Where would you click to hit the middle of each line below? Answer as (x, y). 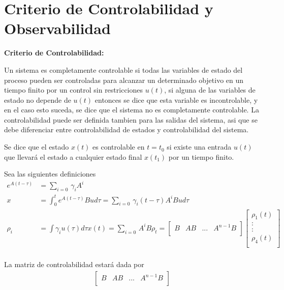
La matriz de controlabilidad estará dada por (74, 264)
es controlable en (119, 147)
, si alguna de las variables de (210, 90)
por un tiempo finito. (201, 156)
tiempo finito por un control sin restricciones (74, 90)
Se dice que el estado (37, 147)
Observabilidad (57, 28)
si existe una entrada (199, 147)
